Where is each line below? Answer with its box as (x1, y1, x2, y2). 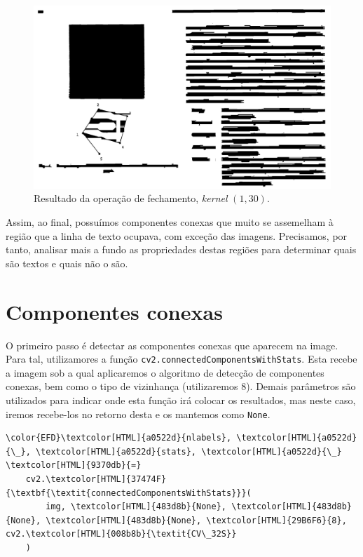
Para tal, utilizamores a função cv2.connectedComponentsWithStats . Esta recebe (6, 351, 357, 366)
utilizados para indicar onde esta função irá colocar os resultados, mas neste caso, (6, 392, 356, 407)
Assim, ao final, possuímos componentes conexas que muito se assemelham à (6, 215, 334, 229)
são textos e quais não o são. (6, 255, 128, 270)
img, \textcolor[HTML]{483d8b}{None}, (46, 502, 226, 512)
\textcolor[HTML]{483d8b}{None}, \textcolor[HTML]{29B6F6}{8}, (46, 515, 347, 525)
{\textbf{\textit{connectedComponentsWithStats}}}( (6, 488, 252, 498)
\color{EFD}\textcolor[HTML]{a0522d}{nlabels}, (6, 433, 232, 443)
